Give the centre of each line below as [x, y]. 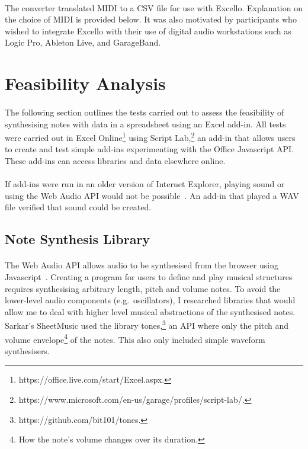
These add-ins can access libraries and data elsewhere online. [115, 160]
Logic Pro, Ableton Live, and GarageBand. [83, 42]
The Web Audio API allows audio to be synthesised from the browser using [142, 265]
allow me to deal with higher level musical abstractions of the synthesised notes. [150, 311]
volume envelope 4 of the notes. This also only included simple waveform [135, 338]
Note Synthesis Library [78, 239]
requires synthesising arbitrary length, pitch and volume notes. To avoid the [143, 288]
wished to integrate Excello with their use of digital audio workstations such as [148, 31]
